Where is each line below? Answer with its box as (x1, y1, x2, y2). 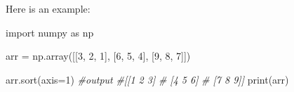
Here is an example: (6, 1, 91, 15)
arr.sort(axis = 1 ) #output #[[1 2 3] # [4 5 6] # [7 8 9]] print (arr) (6, 72, 289, 86)
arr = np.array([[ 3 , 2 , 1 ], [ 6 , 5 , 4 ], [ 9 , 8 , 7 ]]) (6, 48, 191, 63)
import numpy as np (6, 25, 94, 39)
